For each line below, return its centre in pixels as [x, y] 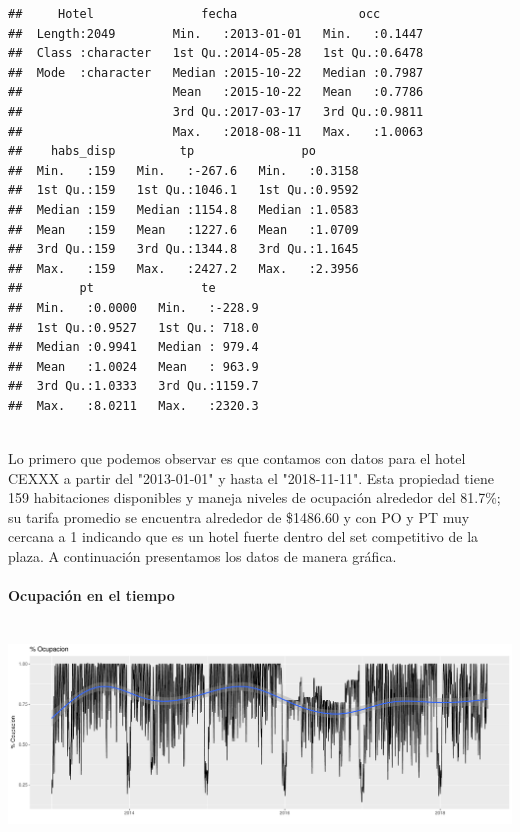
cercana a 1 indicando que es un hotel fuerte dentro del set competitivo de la [243, 536]
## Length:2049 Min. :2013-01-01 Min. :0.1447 [216, 33]
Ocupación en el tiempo [91, 595]
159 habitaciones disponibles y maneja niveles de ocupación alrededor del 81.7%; [254, 497]
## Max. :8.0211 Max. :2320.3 [133, 405]
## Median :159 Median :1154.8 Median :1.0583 [183, 209]
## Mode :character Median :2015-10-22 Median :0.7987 [216, 72]
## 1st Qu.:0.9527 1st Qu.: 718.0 [133, 327]
